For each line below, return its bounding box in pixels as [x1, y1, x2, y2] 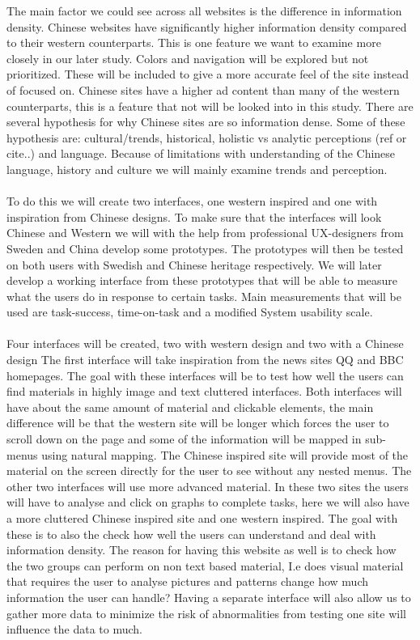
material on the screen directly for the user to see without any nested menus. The [6, 462, 412, 479]
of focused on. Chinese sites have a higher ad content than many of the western [6, 81, 400, 98]
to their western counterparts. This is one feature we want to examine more [6, 34, 381, 51]
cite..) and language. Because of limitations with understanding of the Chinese [6, 145, 396, 162]
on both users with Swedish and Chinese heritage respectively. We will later [6, 256, 382, 273]
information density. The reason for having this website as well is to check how [6, 541, 397, 558]
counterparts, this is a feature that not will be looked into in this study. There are [6, 97, 414, 114]
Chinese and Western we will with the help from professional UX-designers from [6, 224, 404, 241]
